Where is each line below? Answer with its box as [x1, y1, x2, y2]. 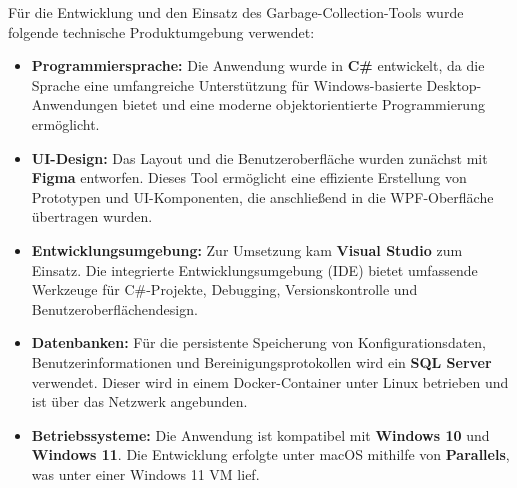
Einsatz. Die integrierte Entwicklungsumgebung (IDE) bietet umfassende [31, 259, 478, 280]
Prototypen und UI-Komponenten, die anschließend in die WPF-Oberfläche [31, 186, 494, 207]
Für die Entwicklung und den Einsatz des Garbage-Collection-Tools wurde [8, 2, 464, 22]
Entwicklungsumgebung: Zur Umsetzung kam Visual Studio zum [31, 239, 463, 260]
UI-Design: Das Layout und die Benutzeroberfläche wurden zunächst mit [31, 147, 488, 168]
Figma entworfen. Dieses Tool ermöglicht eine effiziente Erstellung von [31, 167, 467, 188]
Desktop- [426, 74, 482, 95]
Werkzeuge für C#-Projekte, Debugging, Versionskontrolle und [31, 279, 418, 300]
